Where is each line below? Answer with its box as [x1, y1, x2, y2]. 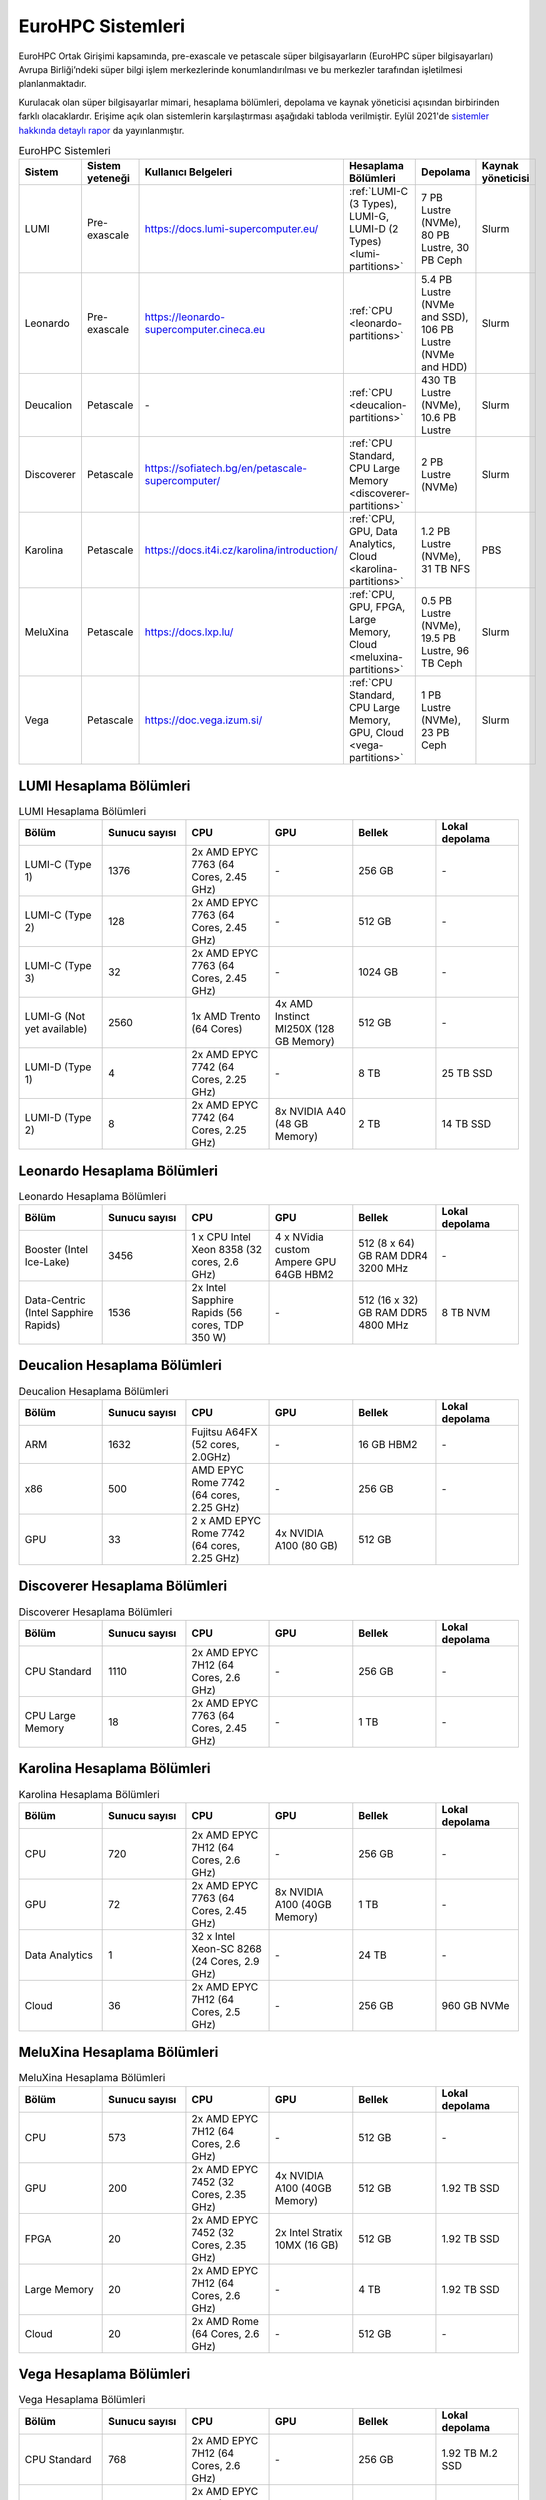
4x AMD [275, 997, 314, 1011]
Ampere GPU [275, 1255, 337, 1269]
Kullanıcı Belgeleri [144, 165, 233, 179]
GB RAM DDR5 [358, 1306, 428, 1320]
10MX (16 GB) [275, 2238, 339, 2252]
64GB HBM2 [275, 1268, 334, 1282]
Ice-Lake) [24, 1255, 70, 1269]
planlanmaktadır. [18, 78, 87, 90]
